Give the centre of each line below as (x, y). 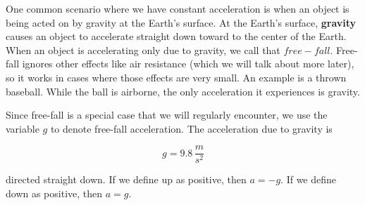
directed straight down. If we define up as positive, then (126, 179)
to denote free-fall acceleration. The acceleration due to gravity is (191, 128)
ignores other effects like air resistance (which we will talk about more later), (188, 64)
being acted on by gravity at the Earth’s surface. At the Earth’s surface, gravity (181, 22)
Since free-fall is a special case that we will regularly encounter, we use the (167, 115)
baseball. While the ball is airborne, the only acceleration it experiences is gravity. (183, 91)
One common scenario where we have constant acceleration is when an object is (178, 8)
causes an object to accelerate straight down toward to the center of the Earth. (176, 36)
